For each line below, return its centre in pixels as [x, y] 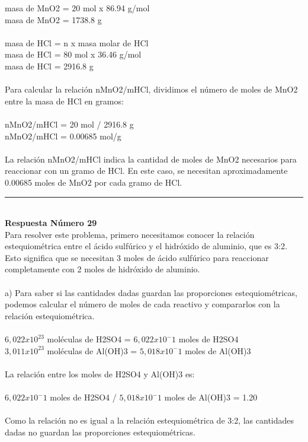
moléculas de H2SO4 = [89, 339]
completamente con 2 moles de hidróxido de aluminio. [102, 269]
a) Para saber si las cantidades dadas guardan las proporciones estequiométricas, [151, 292]
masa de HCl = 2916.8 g [49, 66]
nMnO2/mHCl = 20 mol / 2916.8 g [69, 124]
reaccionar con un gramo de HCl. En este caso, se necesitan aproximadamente [146, 171]
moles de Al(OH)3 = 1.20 [211, 397]
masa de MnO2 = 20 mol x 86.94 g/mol [77, 8]
